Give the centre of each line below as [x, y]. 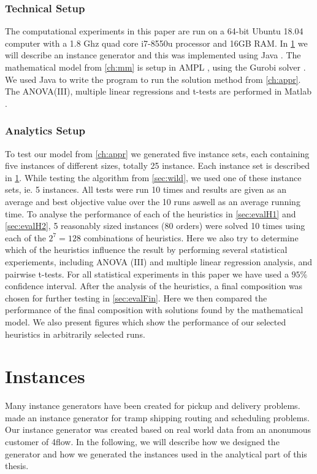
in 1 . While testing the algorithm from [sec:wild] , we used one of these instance [153, 177]
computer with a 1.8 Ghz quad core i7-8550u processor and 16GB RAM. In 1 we [156, 43]
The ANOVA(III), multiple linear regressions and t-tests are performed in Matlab [158, 91]
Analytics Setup [45, 130]
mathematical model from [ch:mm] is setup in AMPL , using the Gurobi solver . [155, 67]
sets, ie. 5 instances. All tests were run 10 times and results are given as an [146, 189]
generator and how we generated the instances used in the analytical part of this [156, 453]
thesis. [17, 466]
